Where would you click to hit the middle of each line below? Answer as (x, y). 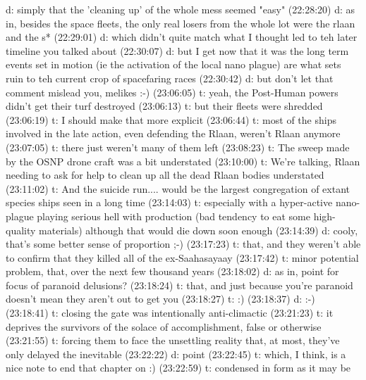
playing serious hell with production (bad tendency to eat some (173, 216)
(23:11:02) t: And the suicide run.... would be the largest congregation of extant (178, 188)
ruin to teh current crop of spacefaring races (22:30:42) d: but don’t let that (170, 78)
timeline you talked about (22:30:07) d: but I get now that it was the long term (177, 50)
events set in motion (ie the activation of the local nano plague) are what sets (173, 64)
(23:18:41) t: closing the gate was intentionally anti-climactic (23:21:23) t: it (170, 313)
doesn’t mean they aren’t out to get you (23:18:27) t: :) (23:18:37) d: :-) (160, 299)
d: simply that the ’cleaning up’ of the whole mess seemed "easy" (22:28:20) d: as (181, 9)
